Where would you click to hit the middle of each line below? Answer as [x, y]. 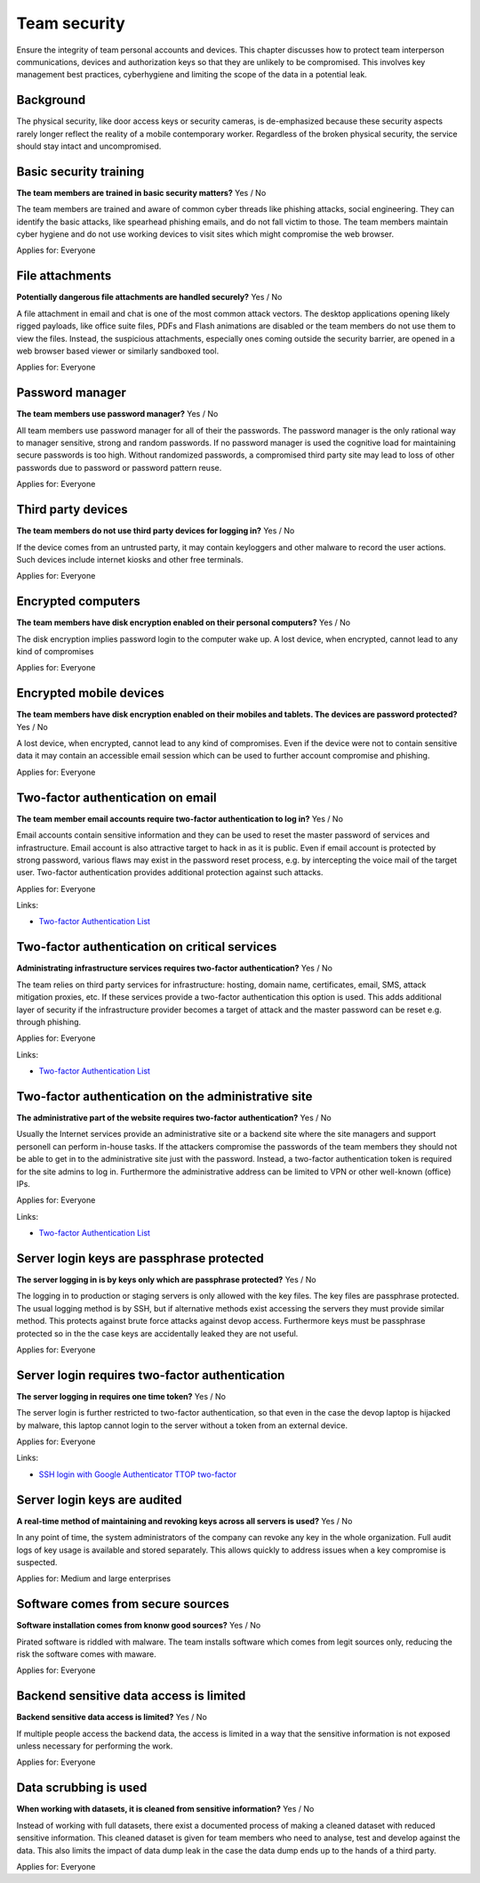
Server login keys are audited [99, 1500]
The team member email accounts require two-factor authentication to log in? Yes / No [180, 818]
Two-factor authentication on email [116, 797]
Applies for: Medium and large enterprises [94, 1579]
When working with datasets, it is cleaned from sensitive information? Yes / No [165, 1809]
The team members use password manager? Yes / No [117, 414]
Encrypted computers [79, 601]
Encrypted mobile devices [90, 693]
